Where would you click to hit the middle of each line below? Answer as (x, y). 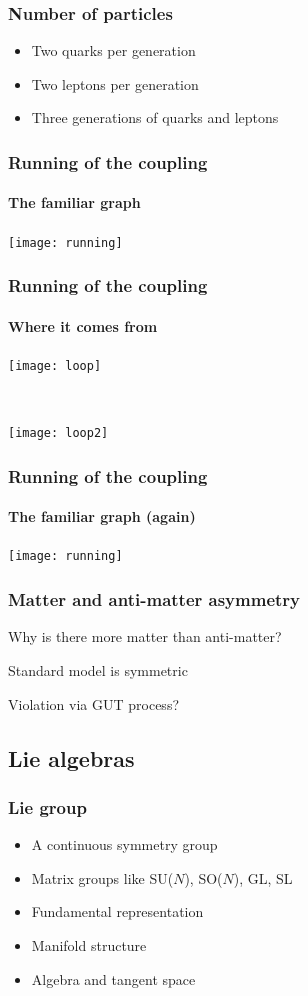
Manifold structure (89, 944)
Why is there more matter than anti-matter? (145, 636)
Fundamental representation (117, 911)
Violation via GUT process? (94, 703)
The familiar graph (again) (102, 516)
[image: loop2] (58, 433)
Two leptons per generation (115, 83)
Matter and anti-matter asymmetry (154, 599)
